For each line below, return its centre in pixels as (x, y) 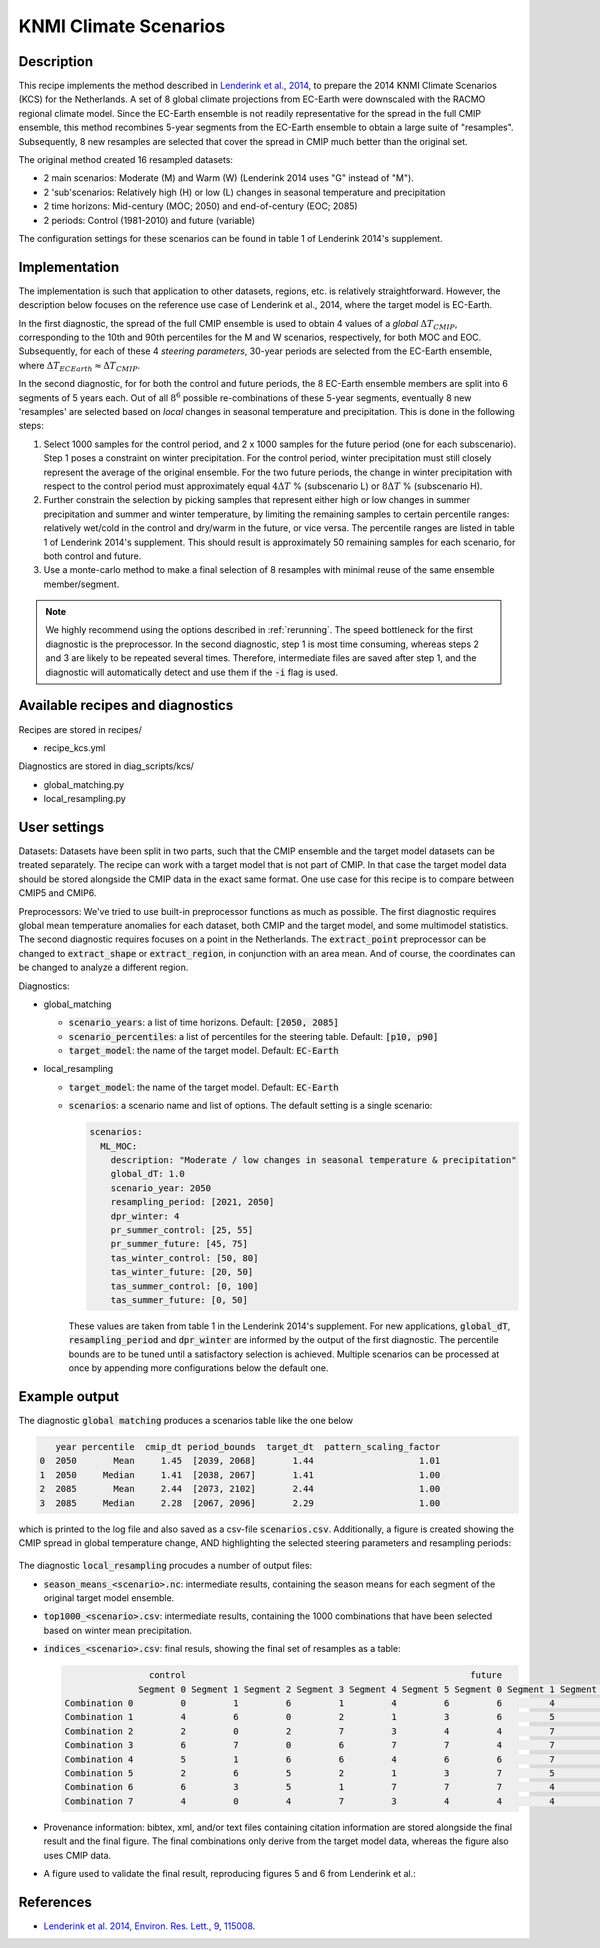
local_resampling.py (85, 799)
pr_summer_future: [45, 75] (179, 1244)
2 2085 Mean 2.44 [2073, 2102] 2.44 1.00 (240, 1489)
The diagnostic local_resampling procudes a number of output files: (165, 1566)
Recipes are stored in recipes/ (80, 729)
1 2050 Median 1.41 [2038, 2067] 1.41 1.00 (240, 1474)
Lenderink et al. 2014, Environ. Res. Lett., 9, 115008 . (149, 1926)
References (55, 1901)
